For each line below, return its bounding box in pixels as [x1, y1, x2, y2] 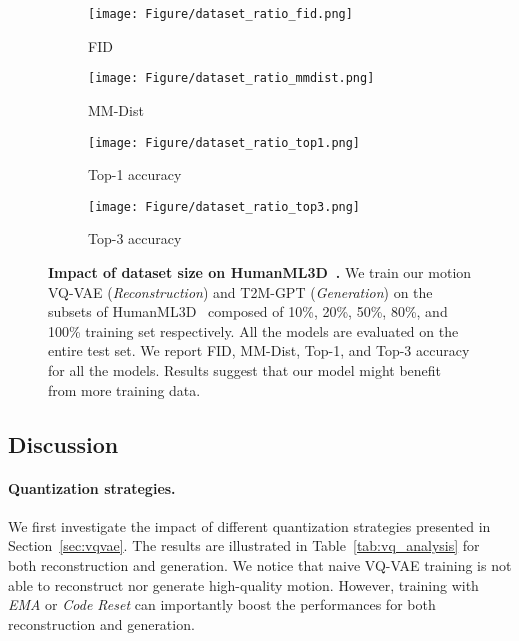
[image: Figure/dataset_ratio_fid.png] [88, 7, 353, 21]
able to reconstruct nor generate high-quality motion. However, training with [8, 574, 479, 595]
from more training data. [48, 379, 201, 400]
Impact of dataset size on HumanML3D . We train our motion [48, 262, 472, 282]
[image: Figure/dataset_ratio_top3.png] [88, 199, 361, 214]
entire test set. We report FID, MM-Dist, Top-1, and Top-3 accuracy [48, 340, 470, 361]
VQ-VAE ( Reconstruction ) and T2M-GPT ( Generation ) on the [48, 281, 433, 302]
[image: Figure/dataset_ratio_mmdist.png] [88, 71, 375, 86]
